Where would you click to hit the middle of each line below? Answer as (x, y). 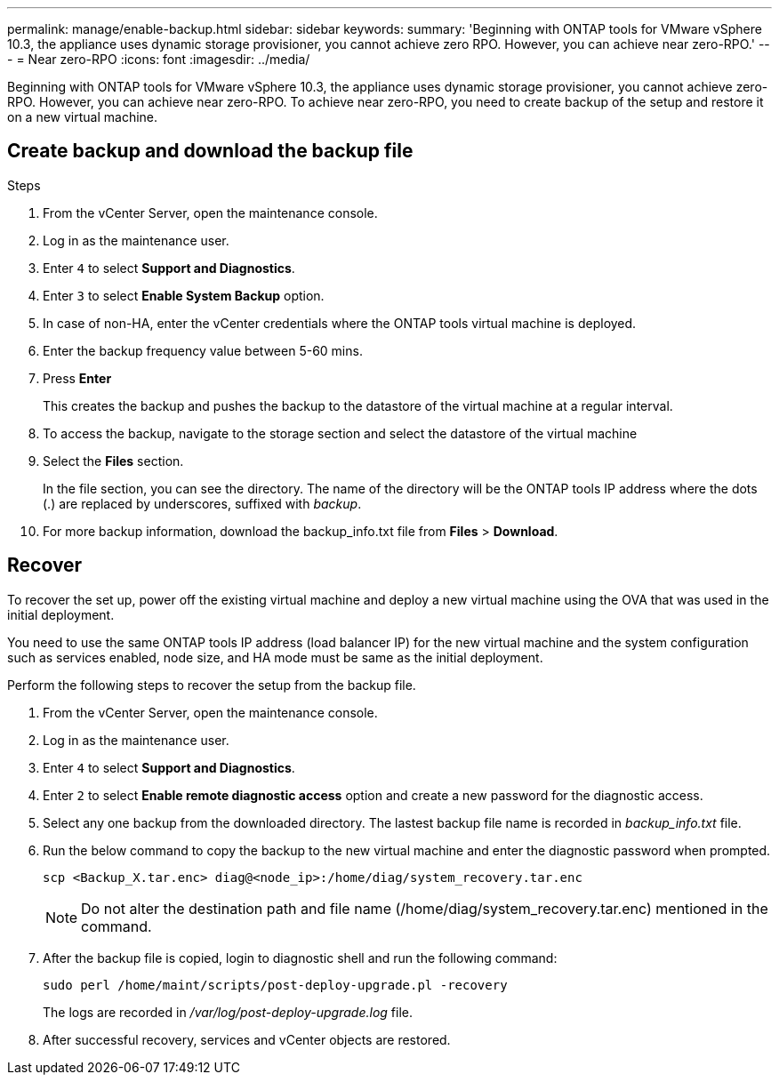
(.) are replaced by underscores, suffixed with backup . (202, 503)
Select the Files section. (113, 461)
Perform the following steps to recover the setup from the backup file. (212, 685)
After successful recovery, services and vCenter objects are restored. (247, 1039)
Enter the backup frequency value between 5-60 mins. (203, 350)
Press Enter (77, 378)
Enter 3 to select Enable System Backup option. (184, 295)
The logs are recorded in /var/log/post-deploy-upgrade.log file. (228, 1012)
